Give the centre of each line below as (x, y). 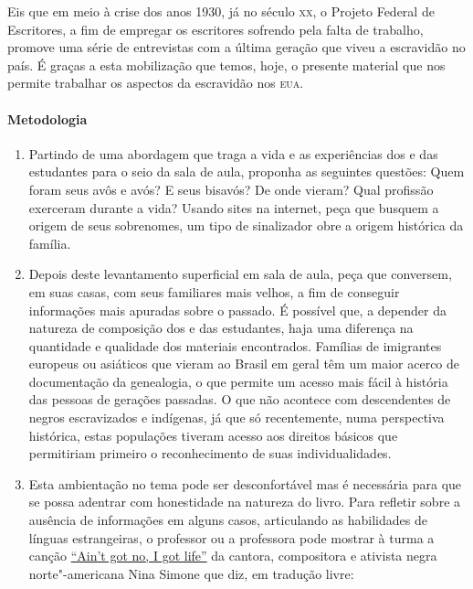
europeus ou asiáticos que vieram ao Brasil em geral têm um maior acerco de (244, 364)
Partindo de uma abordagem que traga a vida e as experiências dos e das (233, 153)
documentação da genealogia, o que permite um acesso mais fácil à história (238, 381)
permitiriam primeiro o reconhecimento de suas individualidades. (210, 453)
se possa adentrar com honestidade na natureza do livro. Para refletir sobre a (245, 502)
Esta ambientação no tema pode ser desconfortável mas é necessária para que (245, 483)
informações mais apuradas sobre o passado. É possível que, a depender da (237, 310)
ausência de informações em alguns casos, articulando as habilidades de (228, 520)
